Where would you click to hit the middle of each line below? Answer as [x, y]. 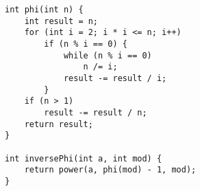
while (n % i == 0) [108, 55]
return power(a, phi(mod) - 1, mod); [110, 170]
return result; [59, 124]
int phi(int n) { [44, 10]
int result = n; [61, 21]
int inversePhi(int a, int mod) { [84, 158]
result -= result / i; [115, 78]
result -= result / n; [96, 112]
